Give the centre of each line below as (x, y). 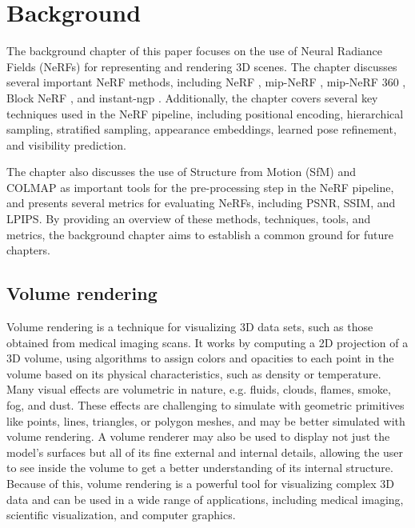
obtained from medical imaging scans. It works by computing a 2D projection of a (207, 342)
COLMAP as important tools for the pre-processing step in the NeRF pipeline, (200, 187)
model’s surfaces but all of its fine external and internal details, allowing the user (205, 452)
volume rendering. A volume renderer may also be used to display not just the (198, 436)
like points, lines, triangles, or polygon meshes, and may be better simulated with (206, 420)
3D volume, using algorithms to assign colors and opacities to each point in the (200, 358)
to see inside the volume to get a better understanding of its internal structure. (200, 468)
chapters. (28, 250)
